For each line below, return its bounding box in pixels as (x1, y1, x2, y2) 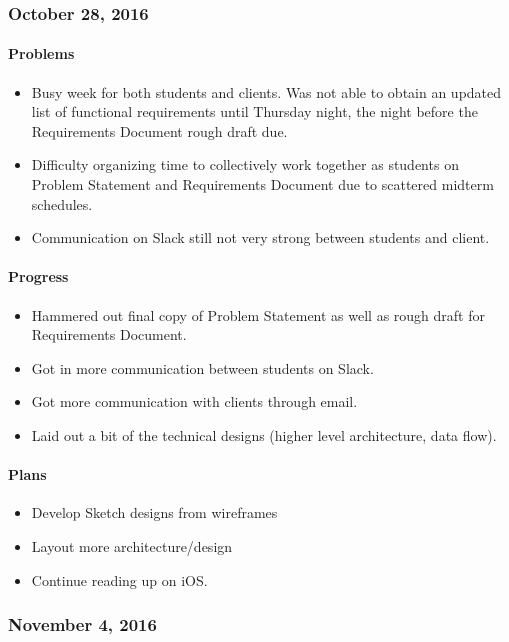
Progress (8, 266, 69, 287)
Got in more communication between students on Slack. (31, 357, 374, 378)
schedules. (31, 193, 93, 214)
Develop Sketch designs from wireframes (31, 502, 278, 523)
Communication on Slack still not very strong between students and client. (31, 227, 490, 248)
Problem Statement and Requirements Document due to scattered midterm (31, 174, 494, 195)
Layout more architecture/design (31, 535, 233, 556)
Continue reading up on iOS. (31, 569, 208, 590)
